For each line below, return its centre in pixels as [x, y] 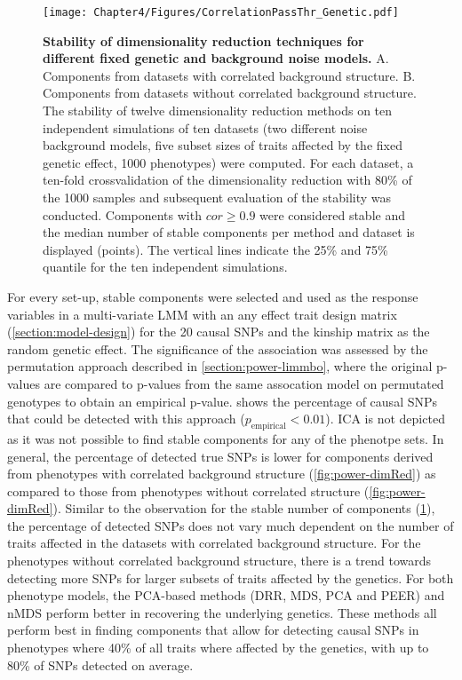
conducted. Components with [122, 214]
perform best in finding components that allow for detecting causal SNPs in [213, 630]
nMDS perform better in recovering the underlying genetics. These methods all [222, 612]
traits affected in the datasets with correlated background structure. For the [214, 543]
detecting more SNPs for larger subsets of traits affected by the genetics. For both [231, 577]
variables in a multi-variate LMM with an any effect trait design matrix [202, 314]
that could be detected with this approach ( [126, 419]
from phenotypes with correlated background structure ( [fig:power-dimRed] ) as [222, 474]
